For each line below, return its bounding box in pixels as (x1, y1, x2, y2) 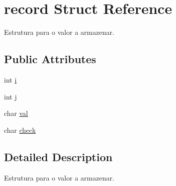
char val (4, 108, 28, 118)
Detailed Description (4, 149, 113, 164)
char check (4, 124, 36, 135)
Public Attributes (4, 51, 96, 67)
